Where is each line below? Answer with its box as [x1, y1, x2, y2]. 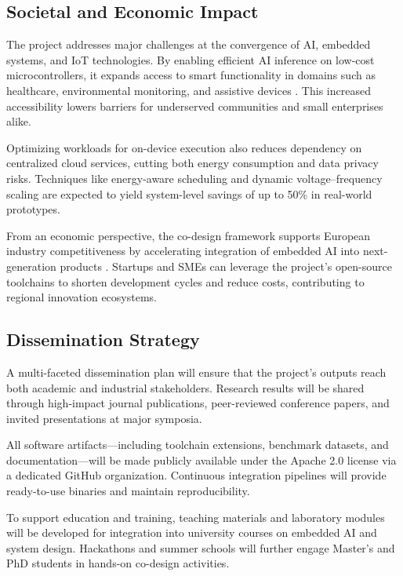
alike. [6, 113, 31, 129]
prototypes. [6, 201, 60, 217]
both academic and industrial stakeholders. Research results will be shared [6, 379, 365, 396]
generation [6, 257, 56, 274]
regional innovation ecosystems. [6, 289, 157, 305]
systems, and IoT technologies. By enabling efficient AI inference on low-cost [6, 51, 375, 67]
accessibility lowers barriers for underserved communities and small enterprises [6, 97, 383, 114]
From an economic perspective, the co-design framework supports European [6, 227, 371, 243]
